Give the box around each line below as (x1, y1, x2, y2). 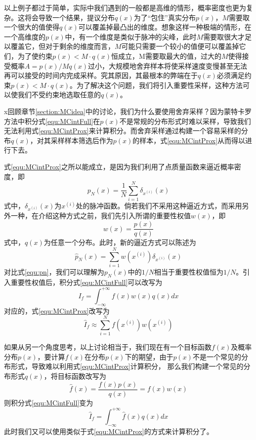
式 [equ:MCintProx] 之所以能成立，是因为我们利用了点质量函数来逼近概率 (4, 161, 234, 171)
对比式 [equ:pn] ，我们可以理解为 (4, 266, 104, 277)
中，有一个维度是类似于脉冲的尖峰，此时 (65, 31, 197, 41)
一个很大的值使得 (4, 22, 59, 32)
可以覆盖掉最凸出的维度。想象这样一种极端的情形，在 (78, 22, 252, 32)
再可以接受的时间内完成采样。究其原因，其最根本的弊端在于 (4, 70, 198, 80)
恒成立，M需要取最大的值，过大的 (111, 50, 221, 61)
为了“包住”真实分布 (133, 12, 196, 22)
